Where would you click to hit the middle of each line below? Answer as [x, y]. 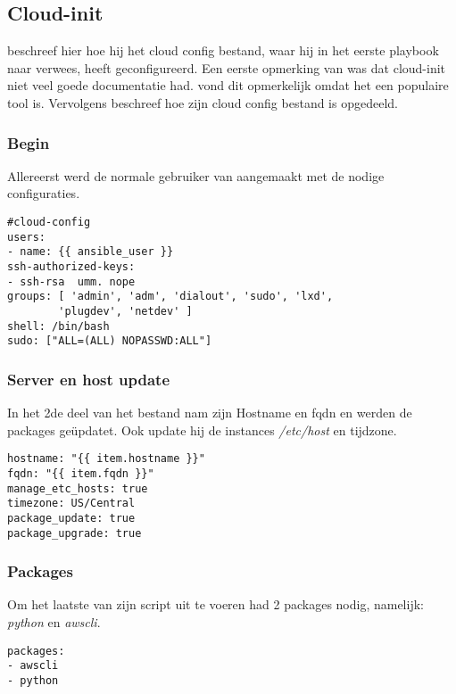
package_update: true [71, 518]
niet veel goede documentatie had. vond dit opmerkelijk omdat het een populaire [228, 85]
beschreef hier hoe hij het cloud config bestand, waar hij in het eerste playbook [223, 50]
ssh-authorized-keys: [71, 266]
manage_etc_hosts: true [78, 488]
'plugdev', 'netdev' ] [125, 311]
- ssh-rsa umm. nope [71, 281]
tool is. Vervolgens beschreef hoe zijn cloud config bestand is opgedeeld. [203, 102]
